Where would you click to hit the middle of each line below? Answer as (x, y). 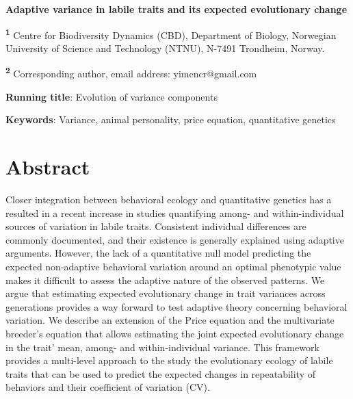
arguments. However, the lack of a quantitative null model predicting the (158, 253)
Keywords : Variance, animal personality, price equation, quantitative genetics (171, 119)
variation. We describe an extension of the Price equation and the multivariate (170, 320)
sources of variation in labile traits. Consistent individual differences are (156, 226)
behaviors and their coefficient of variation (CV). (108, 387)
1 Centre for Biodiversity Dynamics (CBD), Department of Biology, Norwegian (171, 34)
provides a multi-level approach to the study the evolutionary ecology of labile (169, 360)
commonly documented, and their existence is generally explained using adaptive (175, 239)
